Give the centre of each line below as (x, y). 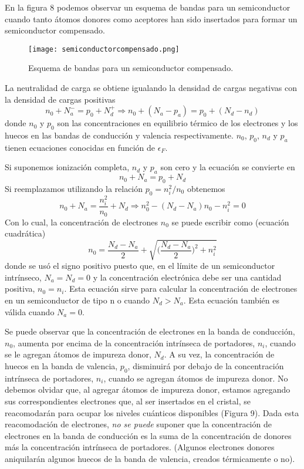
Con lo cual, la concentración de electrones (82, 222)
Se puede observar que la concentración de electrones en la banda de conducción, (150, 331)
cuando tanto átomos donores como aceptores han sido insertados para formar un (151, 18)
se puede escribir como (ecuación (230, 222)
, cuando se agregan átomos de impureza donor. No (196, 378)
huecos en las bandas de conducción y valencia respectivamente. (119, 135)
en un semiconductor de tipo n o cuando (77, 300)
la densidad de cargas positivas (60, 99)
